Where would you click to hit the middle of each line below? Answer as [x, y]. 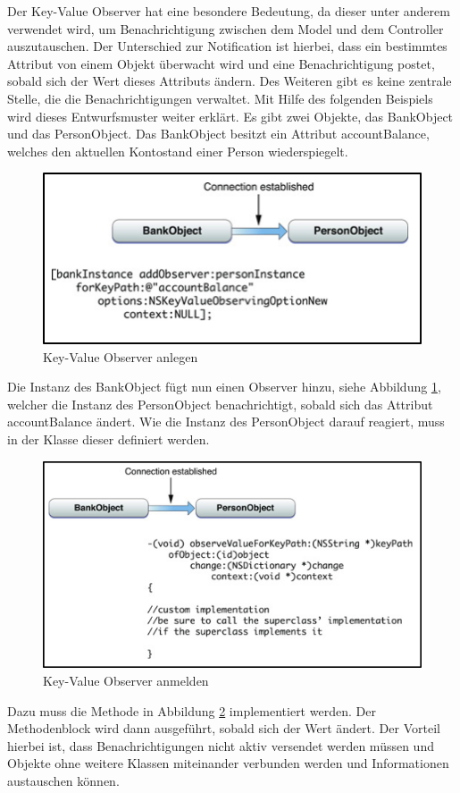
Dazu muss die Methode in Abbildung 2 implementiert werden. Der [192, 710]
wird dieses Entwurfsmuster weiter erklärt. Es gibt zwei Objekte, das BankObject [230, 116]
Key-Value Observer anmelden [126, 681]
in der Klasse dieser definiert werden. [109, 439]
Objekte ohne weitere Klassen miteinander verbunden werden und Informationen [228, 763]
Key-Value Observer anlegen [121, 356]
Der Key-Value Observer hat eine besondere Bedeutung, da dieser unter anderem [229, 11]
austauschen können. [63, 781]
